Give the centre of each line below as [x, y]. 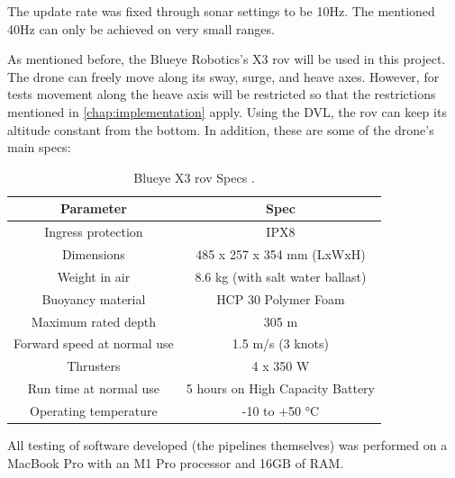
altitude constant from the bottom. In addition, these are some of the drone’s [221, 129]
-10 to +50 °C [281, 410]
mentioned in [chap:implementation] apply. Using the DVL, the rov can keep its [227, 111]
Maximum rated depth [93, 321]
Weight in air [94, 276]
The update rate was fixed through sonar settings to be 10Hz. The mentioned [221, 11]
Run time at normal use [93, 388]
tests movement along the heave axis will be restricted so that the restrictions [222, 94]
